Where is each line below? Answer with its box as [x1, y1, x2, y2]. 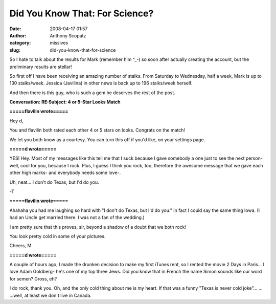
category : [9, 40, 31, 46]
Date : [9, 26, 21, 32]
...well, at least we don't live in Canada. [9, 292, 92, 298]
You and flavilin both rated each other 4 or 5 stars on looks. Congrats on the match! [9, 127, 186, 133]
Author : [9, 32, 27, 38]
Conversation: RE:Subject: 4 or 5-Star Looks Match [9, 99, 121, 105]
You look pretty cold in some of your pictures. [9, 233, 106, 239]
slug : [9, 47, 20, 53]
